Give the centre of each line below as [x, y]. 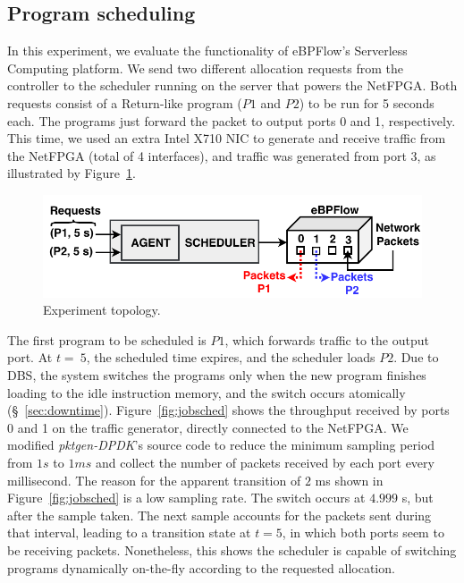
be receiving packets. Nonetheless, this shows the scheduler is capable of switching [232, 549]
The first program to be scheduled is [107, 339]
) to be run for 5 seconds [367, 102]
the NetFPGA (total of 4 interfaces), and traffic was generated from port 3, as [222, 155]
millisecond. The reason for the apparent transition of [154, 480]
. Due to [416, 357]
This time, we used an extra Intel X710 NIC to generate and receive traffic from [227, 138]
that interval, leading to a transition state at [129, 532]
